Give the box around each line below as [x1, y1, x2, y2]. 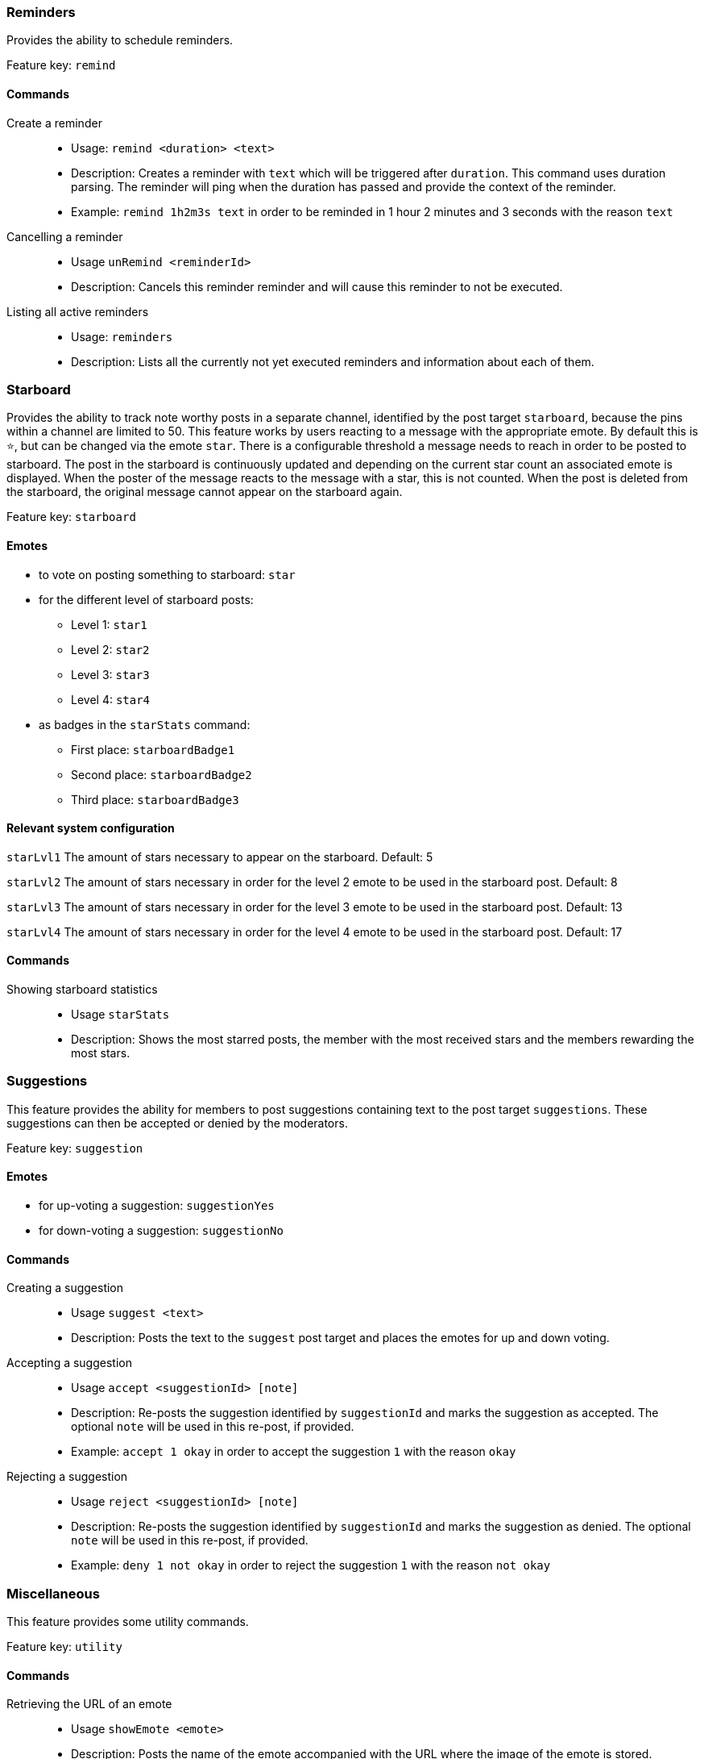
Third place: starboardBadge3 [71, 792, 239, 807]
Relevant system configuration [6, 821, 175, 836]
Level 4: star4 [71, 692, 151, 707]
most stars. [71, 1046, 130, 1060]
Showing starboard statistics [6, 982, 158, 996]
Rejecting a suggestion [6, 1469, 128, 1484]
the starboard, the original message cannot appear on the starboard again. [6, 485, 403, 499]
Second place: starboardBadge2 [71, 767, 252, 782]
